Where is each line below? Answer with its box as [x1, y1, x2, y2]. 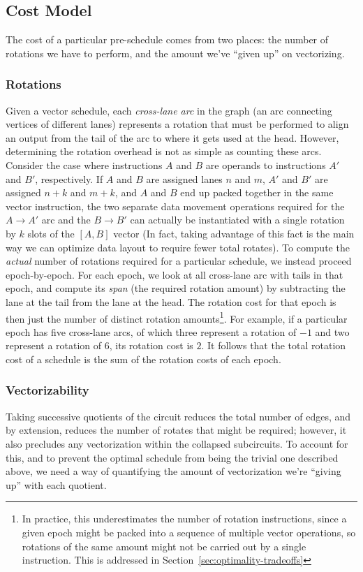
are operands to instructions [205, 157, 326, 172]
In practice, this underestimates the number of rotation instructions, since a [22, 511, 347, 526]
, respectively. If [35, 171, 103, 186]
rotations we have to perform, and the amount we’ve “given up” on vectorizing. [6, 45, 345, 60]
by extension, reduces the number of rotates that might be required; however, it [6, 423, 347, 437]
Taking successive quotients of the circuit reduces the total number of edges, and [6, 409, 351, 423]
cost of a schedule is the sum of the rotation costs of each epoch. [6, 351, 281, 366]
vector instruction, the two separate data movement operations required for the [6, 198, 345, 213]
